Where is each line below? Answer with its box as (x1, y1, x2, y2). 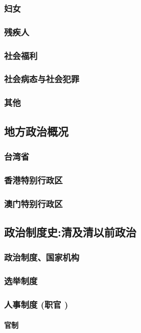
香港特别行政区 (4, 173, 63, 186)
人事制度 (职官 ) (4, 298, 68, 310)
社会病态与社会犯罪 (4, 72, 80, 85)
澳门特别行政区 (4, 197, 63, 210)
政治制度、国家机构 (4, 251, 80, 264)
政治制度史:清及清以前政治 (4, 224, 136, 239)
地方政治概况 (4, 123, 68, 139)
